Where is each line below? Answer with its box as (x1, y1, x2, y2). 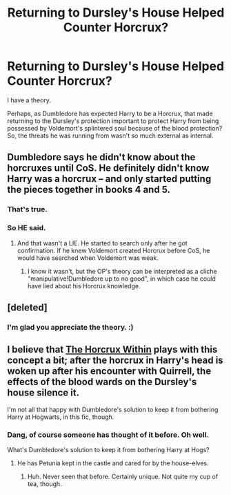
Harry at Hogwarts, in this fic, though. (7, 413, 114, 421)
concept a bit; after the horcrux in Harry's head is (7, 355, 223, 366)
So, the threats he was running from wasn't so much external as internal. (7, 131, 214, 140)
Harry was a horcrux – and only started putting (7, 173, 212, 185)
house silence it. (7, 387, 80, 399)
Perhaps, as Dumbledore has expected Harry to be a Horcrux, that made (7, 109, 213, 118)
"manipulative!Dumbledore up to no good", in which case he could (27, 274, 216, 283)
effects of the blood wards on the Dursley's (7, 376, 197, 388)
